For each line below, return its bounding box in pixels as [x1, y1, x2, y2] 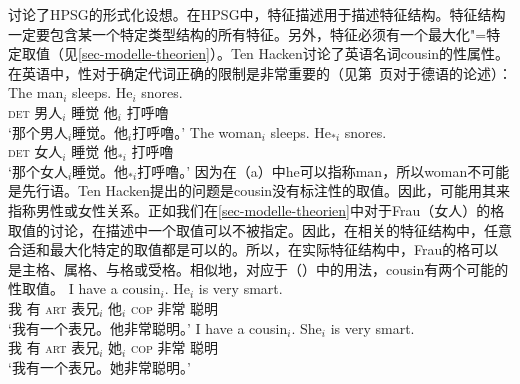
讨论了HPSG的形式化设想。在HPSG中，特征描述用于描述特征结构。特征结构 [8, 4, 506, 24]
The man [8, 82, 64, 103]
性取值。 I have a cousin [8, 278, 161, 299]
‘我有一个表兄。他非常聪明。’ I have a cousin [8, 317, 288, 338]
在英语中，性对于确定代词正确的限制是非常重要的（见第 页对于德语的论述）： [8, 62, 512, 83]
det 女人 [8, 141, 63, 162]
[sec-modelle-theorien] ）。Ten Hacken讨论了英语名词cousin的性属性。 [78, 43, 510, 64]
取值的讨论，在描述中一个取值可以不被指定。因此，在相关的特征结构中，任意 [8, 219, 512, 240]
